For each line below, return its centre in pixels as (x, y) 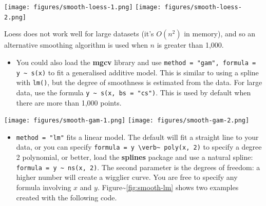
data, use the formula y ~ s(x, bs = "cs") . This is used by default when (134, 92)
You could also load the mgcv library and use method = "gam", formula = (136, 62)
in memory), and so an (220, 34)
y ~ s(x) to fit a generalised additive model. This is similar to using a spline (137, 72)
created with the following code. (66, 197)
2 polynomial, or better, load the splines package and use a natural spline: (135, 157)
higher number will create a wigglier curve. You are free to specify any (127, 177)
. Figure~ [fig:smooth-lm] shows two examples (168, 187)
